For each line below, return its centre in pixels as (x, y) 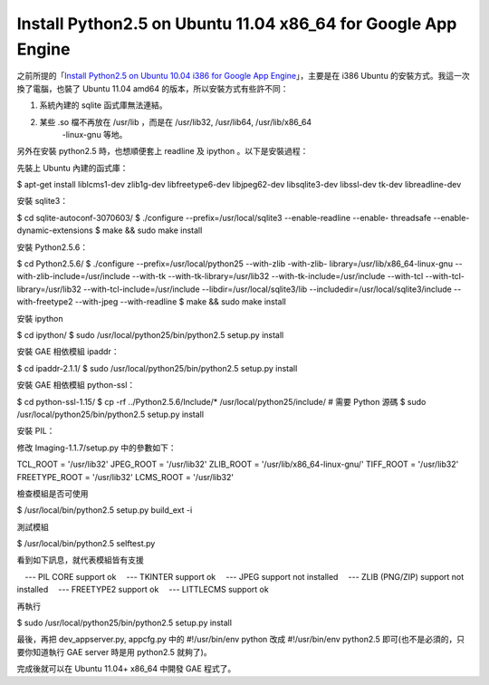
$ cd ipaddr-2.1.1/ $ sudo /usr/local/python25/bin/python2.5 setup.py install (157, 368)
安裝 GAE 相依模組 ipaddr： (68, 352)
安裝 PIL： (36, 431)
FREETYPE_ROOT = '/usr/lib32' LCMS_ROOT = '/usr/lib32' (125, 477)
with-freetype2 (45, 302)
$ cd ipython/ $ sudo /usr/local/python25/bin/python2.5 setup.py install (150, 334)
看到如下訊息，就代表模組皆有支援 (80, 560)
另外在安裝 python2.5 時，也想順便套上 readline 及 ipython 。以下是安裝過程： (163, 151)
